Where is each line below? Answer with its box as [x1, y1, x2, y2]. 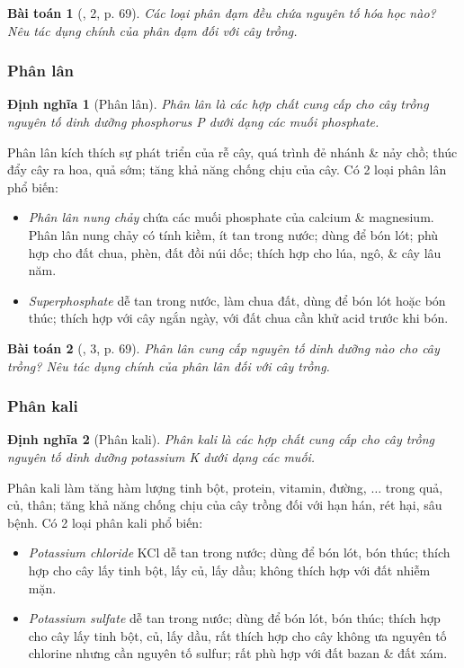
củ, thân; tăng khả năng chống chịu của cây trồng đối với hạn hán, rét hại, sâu [7, 495, 442, 514]
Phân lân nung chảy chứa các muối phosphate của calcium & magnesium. [28, 208, 434, 227]
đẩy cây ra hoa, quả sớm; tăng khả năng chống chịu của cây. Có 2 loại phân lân [7, 160, 447, 179]
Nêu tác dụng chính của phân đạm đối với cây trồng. [7, 21, 298, 40]
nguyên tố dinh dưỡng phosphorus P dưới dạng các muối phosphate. [7, 112, 379, 130]
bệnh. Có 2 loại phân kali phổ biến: [7, 512, 203, 531]
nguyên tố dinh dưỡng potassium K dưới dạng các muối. [7, 447, 316, 466]
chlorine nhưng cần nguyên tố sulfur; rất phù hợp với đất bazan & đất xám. [28, 644, 448, 663]
